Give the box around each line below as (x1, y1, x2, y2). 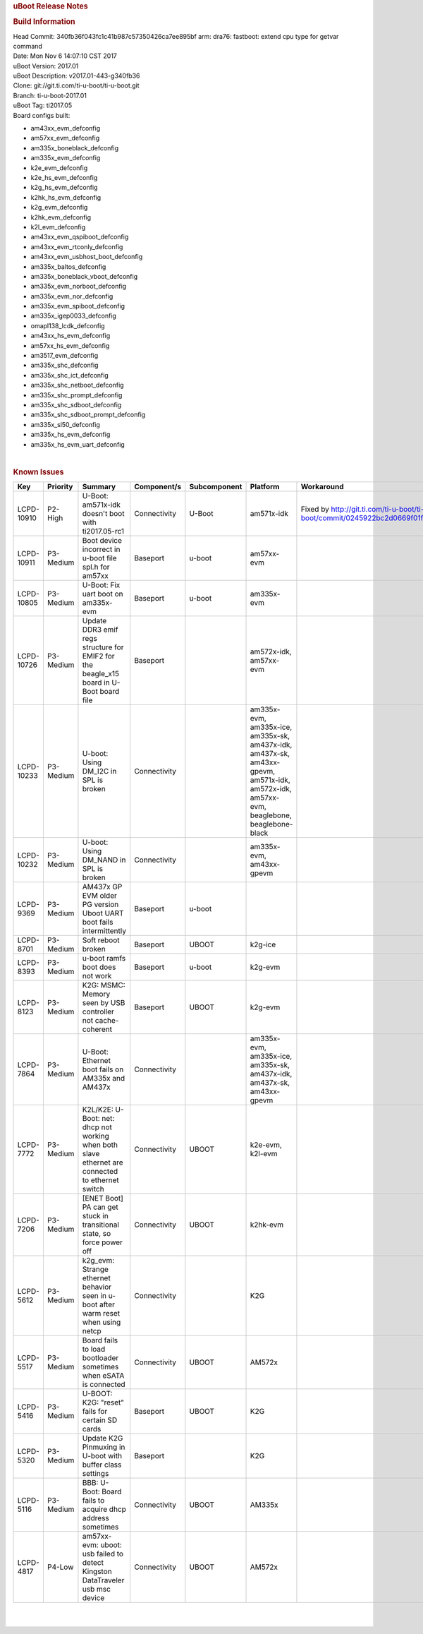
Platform (250, 481, 280, 491)
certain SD (82, 1415, 118, 1425)
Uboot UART (82, 908, 124, 918)
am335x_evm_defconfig (30, 154, 101, 162)
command (13, 42, 42, 50)
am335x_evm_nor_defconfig (30, 292, 114, 300)
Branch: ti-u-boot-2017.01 (13, 91, 87, 100)
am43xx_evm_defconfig (30, 124, 101, 133)
